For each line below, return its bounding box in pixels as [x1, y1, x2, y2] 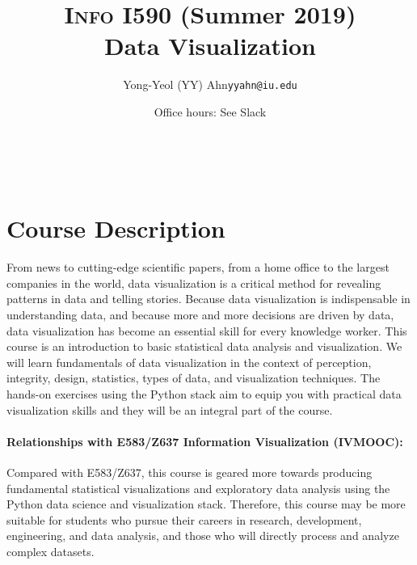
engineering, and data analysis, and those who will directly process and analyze [6, 527, 399, 544]
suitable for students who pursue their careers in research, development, [6, 511, 362, 528]
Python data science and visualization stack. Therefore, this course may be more [6, 495, 406, 512]
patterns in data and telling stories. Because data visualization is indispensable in [6, 290, 411, 307]
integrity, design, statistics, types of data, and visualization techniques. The [6, 369, 381, 386]
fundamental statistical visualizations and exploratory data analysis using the [6, 479, 390, 496]
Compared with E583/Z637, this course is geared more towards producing [6, 464, 373, 481]
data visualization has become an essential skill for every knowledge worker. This [6, 322, 407, 339]
